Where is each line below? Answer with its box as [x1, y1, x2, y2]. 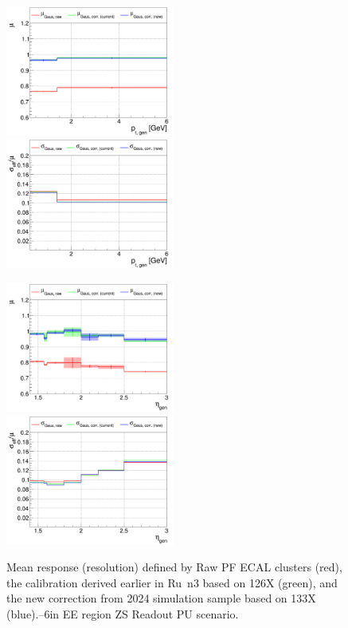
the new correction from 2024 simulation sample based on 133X [6, 590, 316, 606]
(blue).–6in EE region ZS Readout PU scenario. [6, 605, 239, 622]
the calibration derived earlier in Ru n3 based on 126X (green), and [6, 574, 338, 590]
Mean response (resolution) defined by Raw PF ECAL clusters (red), [6, 559, 342, 575]
